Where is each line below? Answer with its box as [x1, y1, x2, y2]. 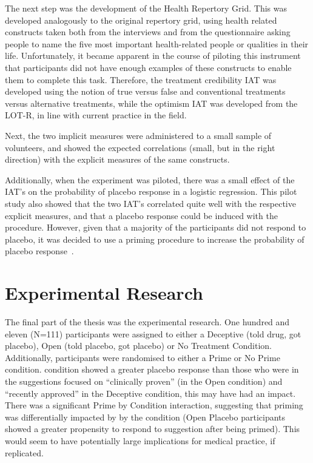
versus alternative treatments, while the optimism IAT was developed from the [5, 96, 298, 109]
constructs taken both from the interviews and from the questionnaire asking [5, 25, 291, 38]
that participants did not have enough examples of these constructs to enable [5, 61, 292, 73]
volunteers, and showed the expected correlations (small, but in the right [5, 141, 275, 154]
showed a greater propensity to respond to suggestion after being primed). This [5, 422, 300, 435]
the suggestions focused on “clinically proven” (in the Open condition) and [5, 374, 283, 387]
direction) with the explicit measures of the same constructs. [5, 153, 230, 166]
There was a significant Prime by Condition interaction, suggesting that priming [5, 399, 303, 411]
